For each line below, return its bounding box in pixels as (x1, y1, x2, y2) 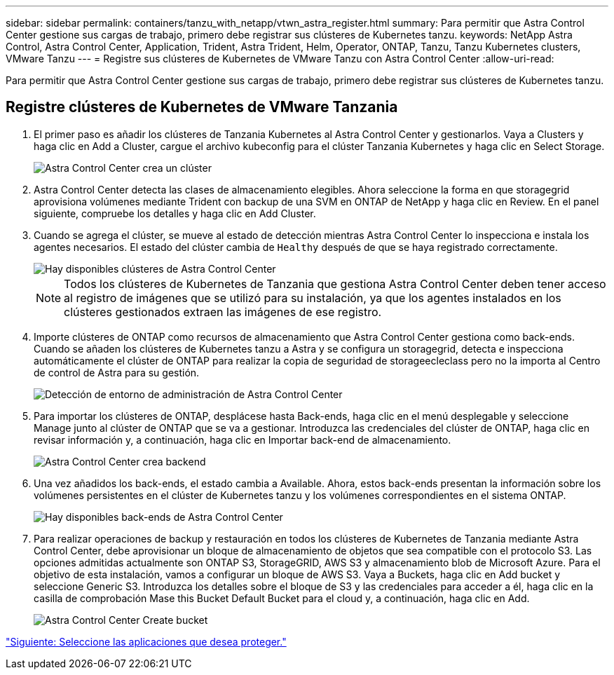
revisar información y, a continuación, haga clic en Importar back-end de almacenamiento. (34, 433, 451, 446)
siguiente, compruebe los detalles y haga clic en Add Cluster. (34, 207, 316, 219)
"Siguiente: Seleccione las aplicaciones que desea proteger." (6, 635, 287, 648)
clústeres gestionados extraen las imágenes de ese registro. (64, 304, 382, 319)
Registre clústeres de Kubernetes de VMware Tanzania (6, 98, 398, 116)
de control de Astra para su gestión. (34, 366, 200, 379)
